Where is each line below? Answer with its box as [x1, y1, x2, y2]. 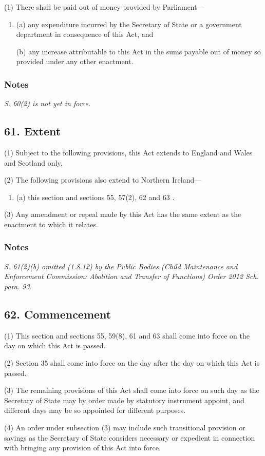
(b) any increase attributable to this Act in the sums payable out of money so [16, 46, 261, 56]
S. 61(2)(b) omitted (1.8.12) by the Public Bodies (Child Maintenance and [4, 261, 238, 271]
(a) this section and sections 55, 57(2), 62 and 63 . [16, 191, 175, 202]
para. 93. [4, 281, 32, 291]
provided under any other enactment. [16, 56, 134, 67]
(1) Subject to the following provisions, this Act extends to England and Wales [4, 147, 253, 157]
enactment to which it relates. [4, 219, 98, 229]
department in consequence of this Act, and [16, 29, 154, 39]
